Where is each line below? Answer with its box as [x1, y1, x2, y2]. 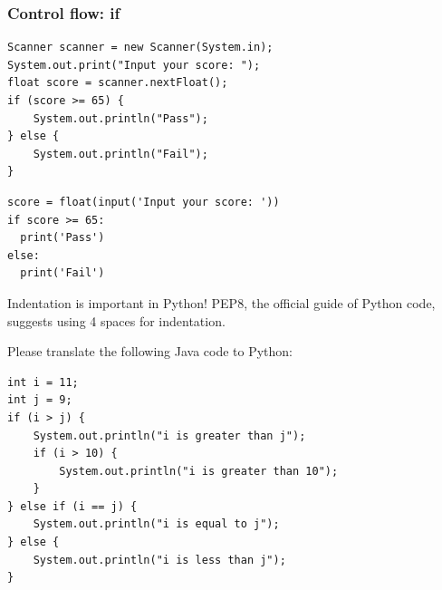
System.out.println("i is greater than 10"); [59, 464, 339, 478]
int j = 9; [7, 393, 72, 407]
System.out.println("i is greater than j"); [33, 429, 306, 442]
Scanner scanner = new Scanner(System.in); [7, 41, 274, 54]
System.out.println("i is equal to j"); [33, 517, 280, 531]
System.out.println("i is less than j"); [33, 553, 286, 566]
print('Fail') [20, 266, 105, 280]
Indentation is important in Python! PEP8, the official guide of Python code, [7, 293, 436, 312]
